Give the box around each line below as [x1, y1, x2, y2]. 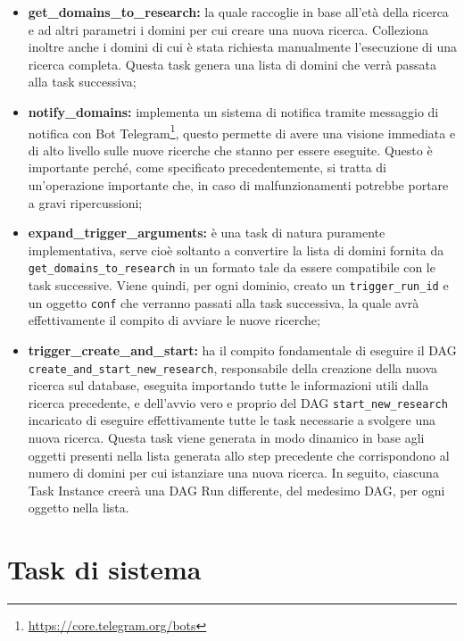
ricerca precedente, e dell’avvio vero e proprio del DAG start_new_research [28, 393, 448, 412]
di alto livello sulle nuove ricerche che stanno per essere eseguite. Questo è [28, 140, 433, 159]
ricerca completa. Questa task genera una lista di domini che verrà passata [28, 54, 436, 73]
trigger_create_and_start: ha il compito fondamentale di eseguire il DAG [28, 340, 457, 359]
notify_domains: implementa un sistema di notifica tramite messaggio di [28, 102, 439, 121]
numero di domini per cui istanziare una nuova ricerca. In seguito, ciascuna [28, 463, 439, 482]
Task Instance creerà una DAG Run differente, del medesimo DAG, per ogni [28, 480, 445, 499]
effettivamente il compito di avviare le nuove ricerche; [28, 311, 320, 329]
